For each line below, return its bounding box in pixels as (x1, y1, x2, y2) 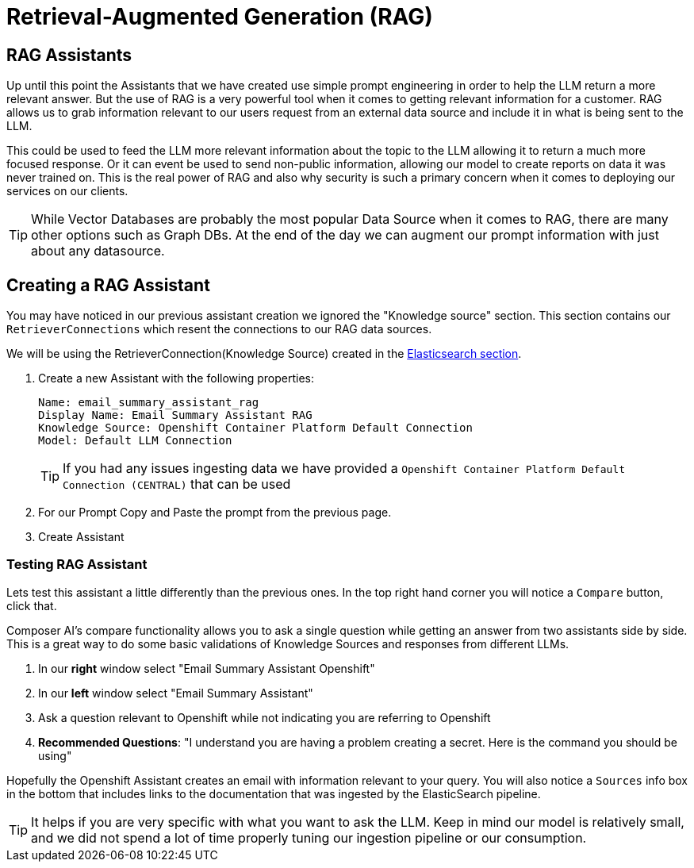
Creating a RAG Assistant (6, 275, 210, 295)
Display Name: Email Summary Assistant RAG (38, 409, 312, 422)
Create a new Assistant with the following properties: (38, 371, 314, 386)
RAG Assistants (6, 44, 132, 65)
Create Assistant (38, 530, 125, 544)
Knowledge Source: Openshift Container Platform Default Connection (38, 421, 473, 435)
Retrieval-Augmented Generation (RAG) (6, 3, 433, 30)
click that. (6, 598, 57, 613)
